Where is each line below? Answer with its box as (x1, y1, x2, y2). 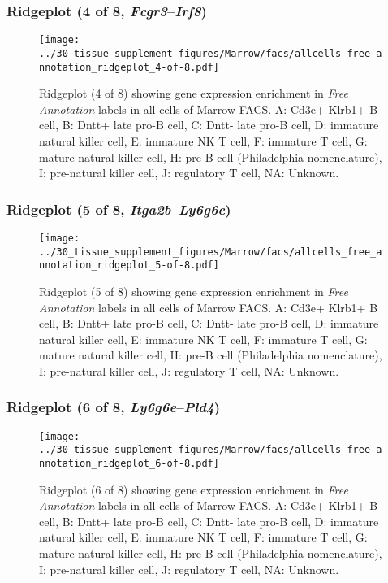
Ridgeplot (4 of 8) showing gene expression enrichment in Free (39, 85, 348, 102)
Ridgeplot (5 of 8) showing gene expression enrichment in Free (39, 282, 348, 299)
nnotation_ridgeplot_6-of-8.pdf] (39, 458, 219, 470)
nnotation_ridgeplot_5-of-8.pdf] (39, 259, 219, 272)
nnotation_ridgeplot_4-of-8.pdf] (39, 61, 219, 73)
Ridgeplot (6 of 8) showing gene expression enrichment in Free (39, 481, 348, 498)
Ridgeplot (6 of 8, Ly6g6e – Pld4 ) (6, 397, 220, 417)
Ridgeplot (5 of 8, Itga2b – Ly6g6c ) (6, 198, 231, 219)
